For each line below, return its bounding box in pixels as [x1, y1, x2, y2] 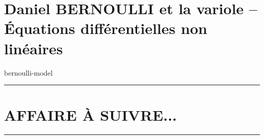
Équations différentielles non [4, 18, 208, 39]
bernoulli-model [4, 67, 53, 78]
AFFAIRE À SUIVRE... [4, 105, 177, 125]
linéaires [4, 38, 63, 58]
